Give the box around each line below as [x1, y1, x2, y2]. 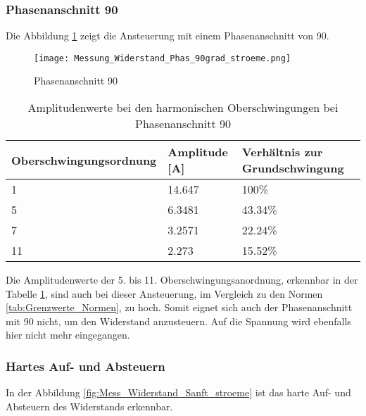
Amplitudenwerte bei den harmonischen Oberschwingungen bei [27, 99, 339, 116]
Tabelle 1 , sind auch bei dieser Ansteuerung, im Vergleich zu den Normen [6, 286, 323, 301]
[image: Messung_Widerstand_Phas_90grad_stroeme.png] [34, 53, 291, 63]
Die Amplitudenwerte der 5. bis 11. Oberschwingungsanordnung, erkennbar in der [6, 272, 358, 287]
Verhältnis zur [241, 144, 323, 160]
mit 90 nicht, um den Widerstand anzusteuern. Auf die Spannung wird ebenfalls [6, 313, 351, 328]
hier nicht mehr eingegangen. [6, 327, 130, 342]
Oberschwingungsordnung [11, 151, 157, 168]
